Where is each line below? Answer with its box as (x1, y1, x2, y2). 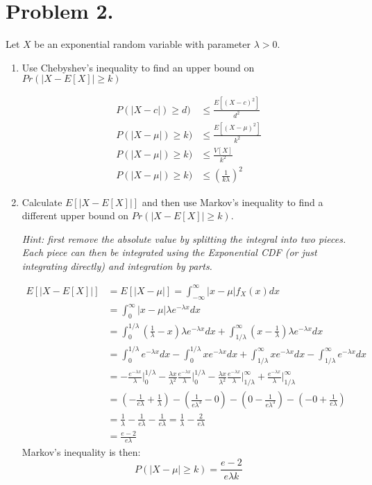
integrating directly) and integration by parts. (22, 258, 212, 273)
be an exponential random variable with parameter (34, 37, 251, 51)
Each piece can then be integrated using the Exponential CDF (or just (22, 245, 317, 259)
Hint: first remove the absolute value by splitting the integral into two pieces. (22, 231, 346, 246)
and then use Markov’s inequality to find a (142, 194, 323, 209)
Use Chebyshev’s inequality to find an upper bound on (22, 60, 255, 74)
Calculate (22, 194, 62, 209)
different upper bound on (22, 208, 129, 223)
